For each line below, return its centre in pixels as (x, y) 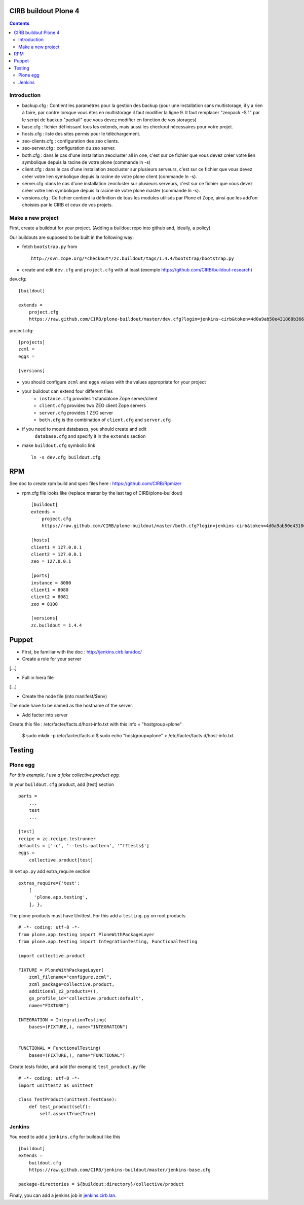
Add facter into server (45, 715)
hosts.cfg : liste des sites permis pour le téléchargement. (81, 134)
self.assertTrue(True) (68, 1114)
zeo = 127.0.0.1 (51, 561)
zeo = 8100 (45, 604)
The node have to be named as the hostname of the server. (71, 706)
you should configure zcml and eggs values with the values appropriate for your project (114, 382)
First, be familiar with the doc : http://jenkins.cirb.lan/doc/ (82, 651)
